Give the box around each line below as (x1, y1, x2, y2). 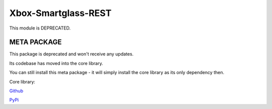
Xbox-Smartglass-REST (9, 7, 112, 18)
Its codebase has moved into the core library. (9, 60, 103, 66)
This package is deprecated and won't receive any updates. (9, 51, 133, 57)
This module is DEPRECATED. (9, 25, 71, 31)
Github (9, 88, 24, 94)
